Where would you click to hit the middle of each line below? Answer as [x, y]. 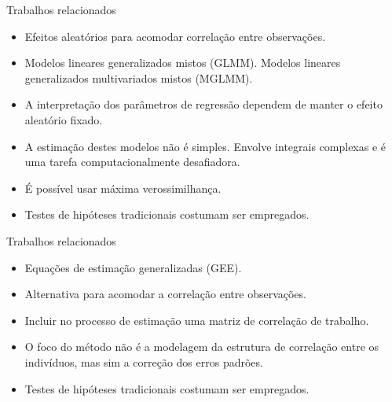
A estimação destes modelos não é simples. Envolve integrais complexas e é [205, 146]
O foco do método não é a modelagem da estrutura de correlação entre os [202, 347]
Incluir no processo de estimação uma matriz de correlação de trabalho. [197, 320]
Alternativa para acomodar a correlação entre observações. [165, 294]
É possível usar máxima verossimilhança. [123, 188]
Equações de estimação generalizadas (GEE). [133, 267]
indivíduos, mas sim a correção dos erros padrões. [144, 361]
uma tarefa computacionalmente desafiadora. [132, 162]
